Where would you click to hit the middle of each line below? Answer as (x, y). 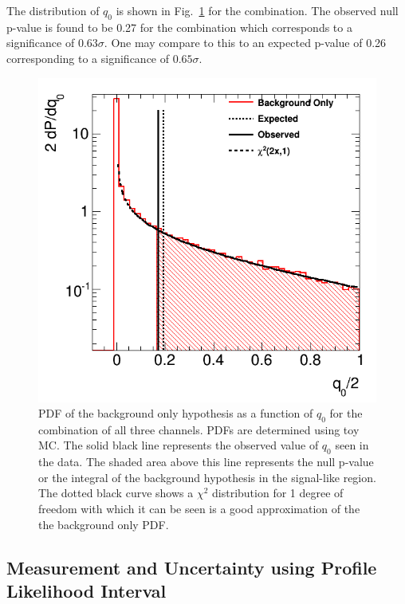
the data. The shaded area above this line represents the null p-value (206, 462)
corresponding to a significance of (88, 58)
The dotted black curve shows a (116, 493)
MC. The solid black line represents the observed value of (179, 445)
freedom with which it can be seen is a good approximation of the (199, 509)
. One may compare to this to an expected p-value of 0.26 (245, 43)
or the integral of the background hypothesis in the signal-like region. (207, 477)
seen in (352, 445)
